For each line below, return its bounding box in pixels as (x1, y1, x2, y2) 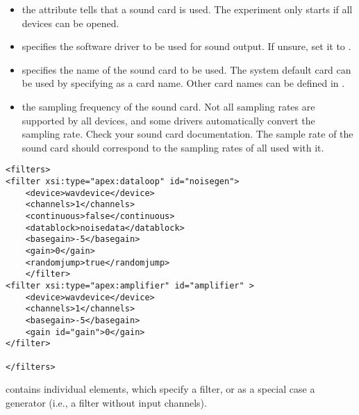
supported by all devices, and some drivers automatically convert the (22, 113, 315, 127)
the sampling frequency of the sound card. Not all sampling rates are (22, 99, 315, 113)
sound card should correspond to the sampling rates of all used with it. (22, 140, 324, 154)
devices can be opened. (22, 15, 119, 30)
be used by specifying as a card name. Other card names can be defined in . (22, 76, 345, 90)
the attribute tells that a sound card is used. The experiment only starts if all (22, 2, 353, 16)
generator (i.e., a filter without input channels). (6, 395, 207, 409)
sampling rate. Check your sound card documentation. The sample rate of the (22, 127, 353, 141)
